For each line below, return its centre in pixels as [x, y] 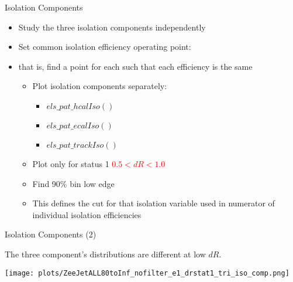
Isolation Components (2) [51, 234]
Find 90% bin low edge [73, 183]
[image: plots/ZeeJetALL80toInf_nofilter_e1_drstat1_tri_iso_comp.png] [147, 273]
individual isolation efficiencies [87, 214]
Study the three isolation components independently [112, 27]
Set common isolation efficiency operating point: [105, 47]
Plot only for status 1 [71, 163]
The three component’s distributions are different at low [105, 254]
